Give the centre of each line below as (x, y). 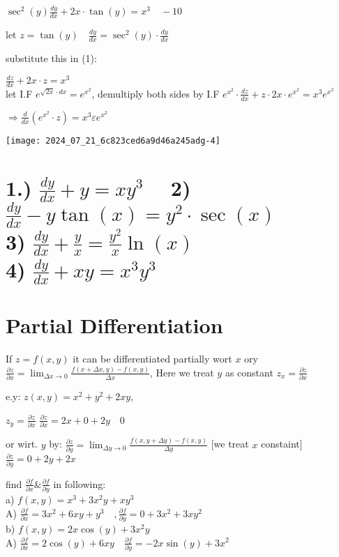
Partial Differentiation (114, 325)
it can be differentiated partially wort (152, 358)
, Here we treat (182, 372)
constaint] (282, 444)
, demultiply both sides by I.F (156, 93)
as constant (249, 372)
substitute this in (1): (51, 58)
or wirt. (22, 444)
